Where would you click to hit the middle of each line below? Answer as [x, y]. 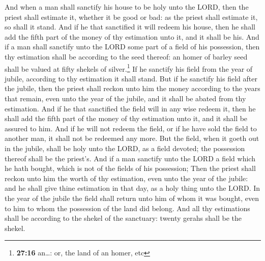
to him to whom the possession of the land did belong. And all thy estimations [127, 208]
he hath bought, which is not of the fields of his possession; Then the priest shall [130, 168]
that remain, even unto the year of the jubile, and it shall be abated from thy [125, 98]
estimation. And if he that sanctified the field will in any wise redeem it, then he [130, 108]
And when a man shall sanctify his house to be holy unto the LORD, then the [127, 7]
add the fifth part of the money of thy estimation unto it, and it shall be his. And [132, 36]
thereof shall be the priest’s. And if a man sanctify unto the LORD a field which [130, 158]
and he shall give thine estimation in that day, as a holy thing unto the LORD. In [132, 188]
